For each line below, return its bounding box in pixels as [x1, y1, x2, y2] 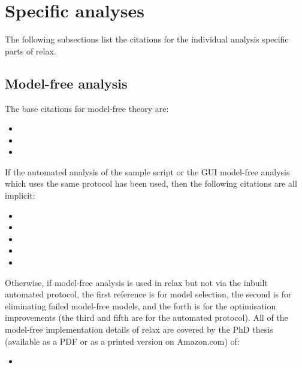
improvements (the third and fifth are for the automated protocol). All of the [5, 311, 288, 324]
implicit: [5, 189, 35, 202]
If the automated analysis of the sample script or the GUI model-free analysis [5, 165, 290, 178]
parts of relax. [5, 44, 56, 57]
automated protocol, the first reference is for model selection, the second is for [5, 288, 292, 300]
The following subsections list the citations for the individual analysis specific [5, 33, 289, 45]
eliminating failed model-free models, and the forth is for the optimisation [5, 299, 276, 312]
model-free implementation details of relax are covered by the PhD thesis [5, 323, 273, 336]
